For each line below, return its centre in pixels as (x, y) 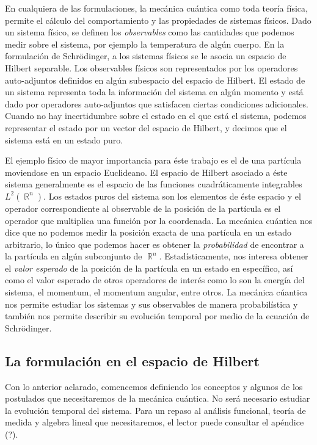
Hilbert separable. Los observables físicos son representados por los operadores (151, 67)
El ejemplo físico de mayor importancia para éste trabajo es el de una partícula (153, 160)
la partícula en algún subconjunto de (74, 256)
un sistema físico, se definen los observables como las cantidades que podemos (150, 32)
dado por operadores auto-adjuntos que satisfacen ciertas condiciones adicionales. (157, 103)
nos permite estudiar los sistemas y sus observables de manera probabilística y (151, 304)
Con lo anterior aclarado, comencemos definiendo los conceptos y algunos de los (154, 386)
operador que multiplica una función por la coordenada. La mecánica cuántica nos (159, 220)
